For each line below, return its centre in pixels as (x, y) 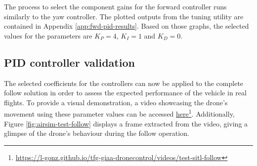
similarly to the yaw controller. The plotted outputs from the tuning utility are (124, 16)
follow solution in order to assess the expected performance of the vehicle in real (125, 93)
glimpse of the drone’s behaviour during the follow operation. (97, 133)
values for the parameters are (48, 35)
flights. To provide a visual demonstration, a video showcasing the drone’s (116, 102)
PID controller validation (69, 62)
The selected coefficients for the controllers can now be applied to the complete (124, 83)
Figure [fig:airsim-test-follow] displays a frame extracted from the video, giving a (126, 123)
